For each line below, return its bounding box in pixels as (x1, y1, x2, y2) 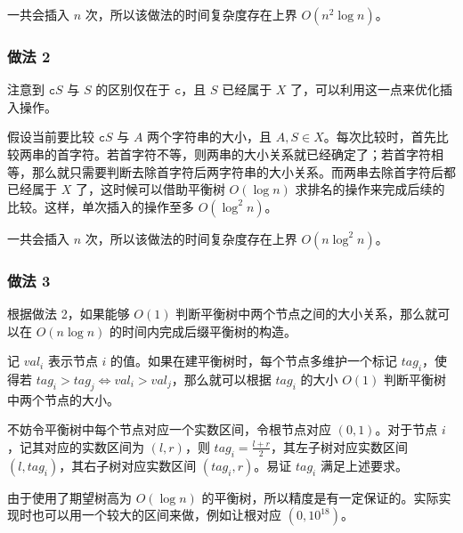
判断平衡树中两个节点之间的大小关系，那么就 (175, 304, 438, 322)
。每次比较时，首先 (323, 127, 436, 146)
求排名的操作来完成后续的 (295, 180, 445, 198)
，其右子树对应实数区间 (59, 456, 197, 474)
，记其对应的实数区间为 (7, 437, 144, 456)
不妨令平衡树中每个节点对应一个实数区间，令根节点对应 (7, 420, 331, 439)
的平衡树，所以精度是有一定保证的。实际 (201, 488, 439, 506)
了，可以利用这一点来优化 (290, 80, 441, 99)
